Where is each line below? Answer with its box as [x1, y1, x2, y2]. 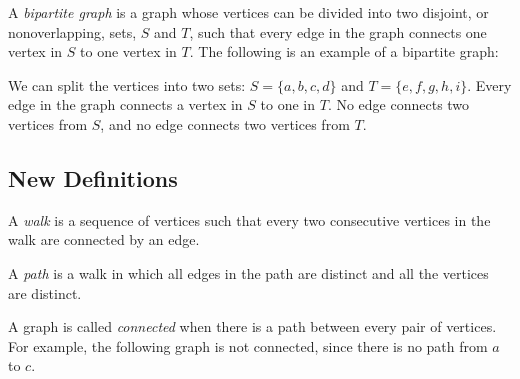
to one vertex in [80, 41, 177, 62]
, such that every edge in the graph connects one [189, 21, 487, 42]
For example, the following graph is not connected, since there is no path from [8, 335, 488, 356]
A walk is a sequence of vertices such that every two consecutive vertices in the [8, 209, 491, 230]
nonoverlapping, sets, [8, 21, 137, 42]
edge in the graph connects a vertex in [8, 94, 243, 115]
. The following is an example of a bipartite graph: [189, 41, 499, 62]
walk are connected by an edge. [8, 229, 200, 250]
